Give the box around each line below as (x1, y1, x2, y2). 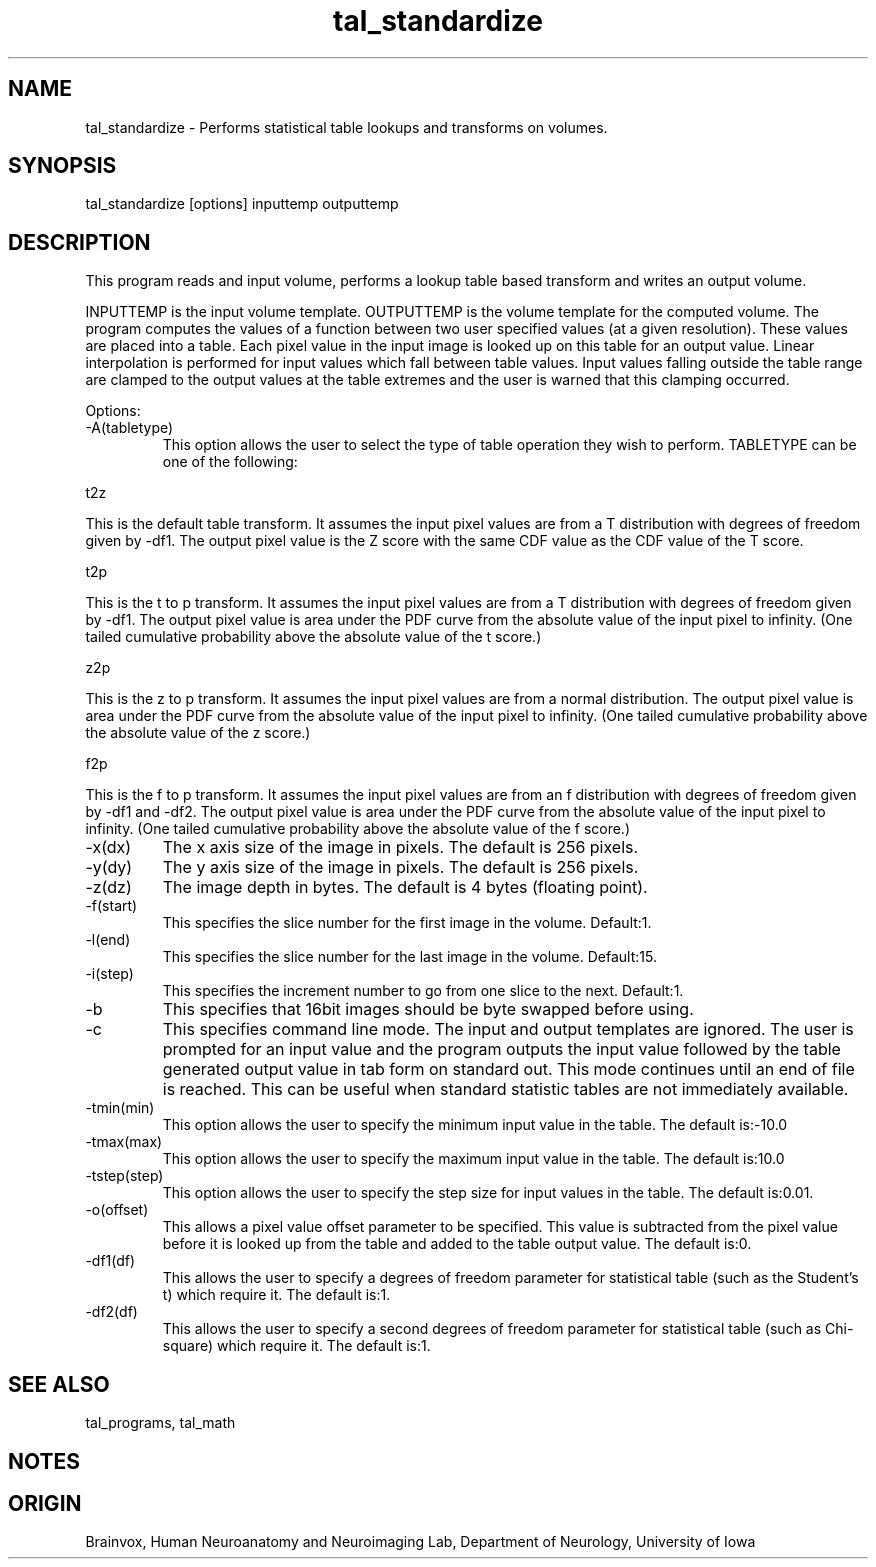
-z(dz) (85, 877, 132, 898)
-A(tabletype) (85, 419, 174, 437)
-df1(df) (85, 1252, 136, 1270)
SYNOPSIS (8, 153, 117, 179)
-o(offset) (85, 1201, 149, 1219)
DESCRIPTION (8, 229, 151, 255)
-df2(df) (85, 1303, 138, 1321)
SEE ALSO (8, 1371, 110, 1397)
